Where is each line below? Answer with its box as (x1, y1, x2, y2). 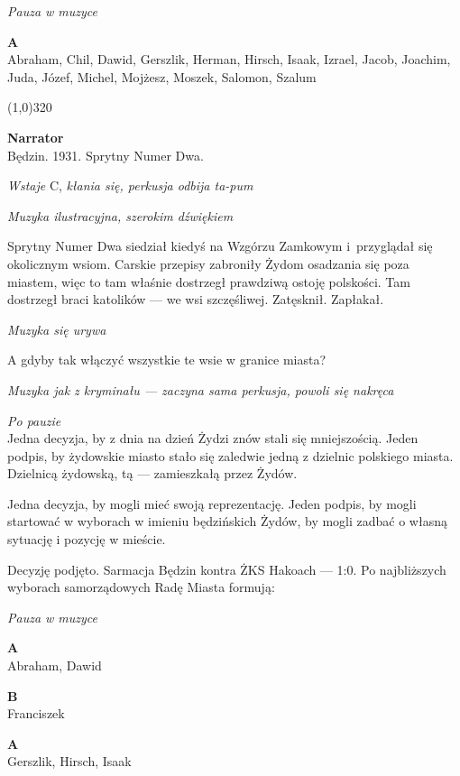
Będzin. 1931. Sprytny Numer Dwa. (7, 145, 204, 164)
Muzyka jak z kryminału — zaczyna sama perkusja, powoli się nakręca (7, 380, 394, 399)
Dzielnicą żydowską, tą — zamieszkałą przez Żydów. (7, 464, 298, 483)
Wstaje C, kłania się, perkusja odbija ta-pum (7, 176, 253, 195)
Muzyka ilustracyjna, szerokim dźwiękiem (7, 206, 234, 225)
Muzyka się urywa (7, 319, 106, 338)
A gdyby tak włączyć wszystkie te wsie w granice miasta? (7, 350, 327, 369)
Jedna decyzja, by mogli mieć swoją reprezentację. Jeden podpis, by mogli (7, 494, 417, 513)
